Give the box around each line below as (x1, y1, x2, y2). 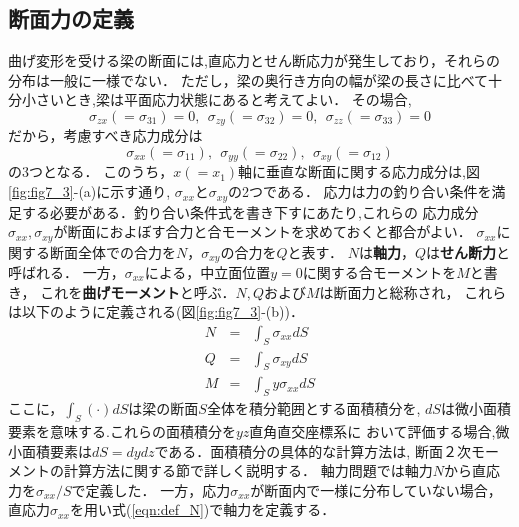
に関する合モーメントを (302, 262, 457, 283)
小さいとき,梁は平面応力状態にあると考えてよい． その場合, (21, 89, 412, 110)
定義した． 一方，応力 (85, 479, 231, 500)
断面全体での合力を (49, 241, 176, 262)
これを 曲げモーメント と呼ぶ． (40, 281, 236, 302)
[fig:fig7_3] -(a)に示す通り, (8, 181, 171, 202)
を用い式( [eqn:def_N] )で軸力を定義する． (70, 499, 336, 520)
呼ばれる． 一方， (8, 262, 125, 283)
